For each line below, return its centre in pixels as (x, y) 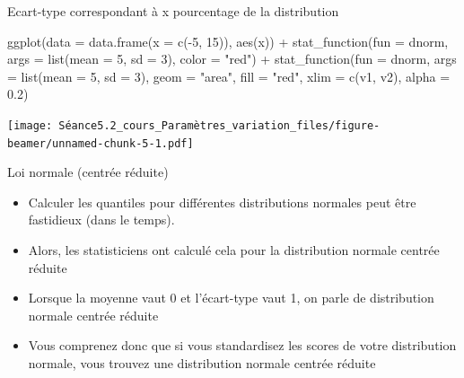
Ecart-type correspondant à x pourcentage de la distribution (173, 11)
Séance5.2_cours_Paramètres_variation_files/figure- (219, 125)
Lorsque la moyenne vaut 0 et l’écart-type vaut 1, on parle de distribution (231, 298)
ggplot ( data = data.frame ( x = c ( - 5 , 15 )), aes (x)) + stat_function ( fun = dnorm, (228, 41)
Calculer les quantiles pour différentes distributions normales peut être (222, 202)
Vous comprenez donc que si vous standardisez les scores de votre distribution (242, 345)
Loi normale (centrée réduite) (88, 172)
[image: (30, 125)
